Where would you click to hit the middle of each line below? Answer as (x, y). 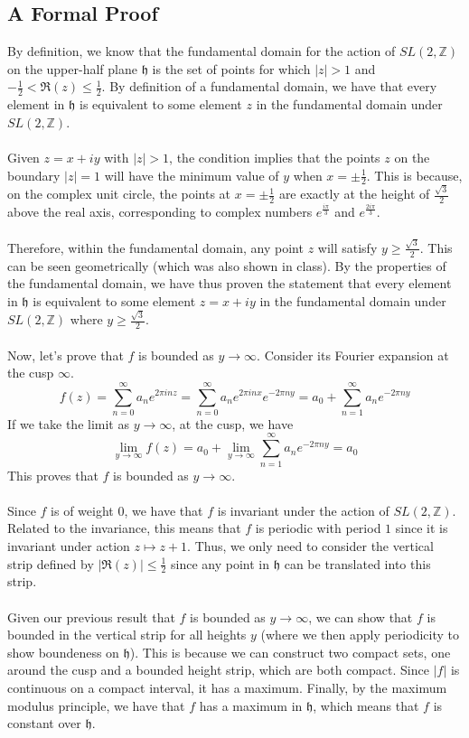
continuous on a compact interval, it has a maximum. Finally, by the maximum (227, 687)
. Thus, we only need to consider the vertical (310, 545)
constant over (44, 723)
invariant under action (69, 545)
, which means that (366, 705)
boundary (34, 175)
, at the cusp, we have (233, 423)
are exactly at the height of (354, 194)
